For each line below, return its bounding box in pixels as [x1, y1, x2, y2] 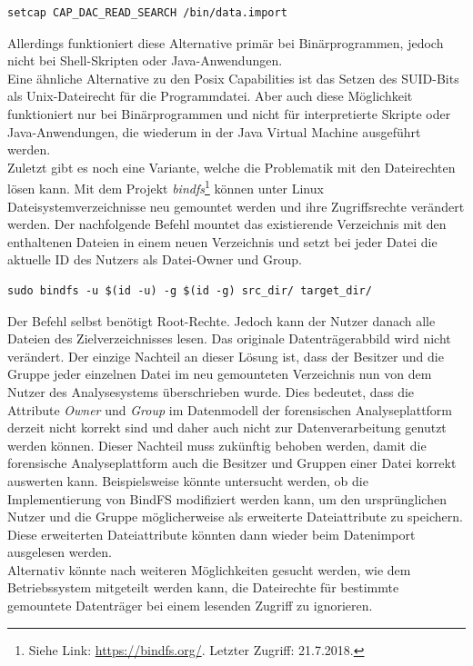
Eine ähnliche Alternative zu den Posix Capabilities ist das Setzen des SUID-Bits [7, 68, 459, 87]
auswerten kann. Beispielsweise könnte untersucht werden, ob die [7, 471, 368, 490]
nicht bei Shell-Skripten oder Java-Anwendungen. [7, 51, 283, 70]
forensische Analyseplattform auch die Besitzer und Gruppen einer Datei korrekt [7, 453, 457, 472]
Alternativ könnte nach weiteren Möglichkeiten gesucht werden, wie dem [7, 560, 411, 579]
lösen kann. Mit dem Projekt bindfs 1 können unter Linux [7, 176, 324, 197]
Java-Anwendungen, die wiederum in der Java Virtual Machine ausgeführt [7, 122, 421, 141]
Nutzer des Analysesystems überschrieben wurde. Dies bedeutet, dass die [7, 382, 415, 401]
